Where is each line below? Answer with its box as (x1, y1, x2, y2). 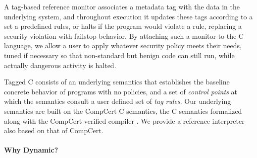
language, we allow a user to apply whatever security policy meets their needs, (4, 40, 242, 51)
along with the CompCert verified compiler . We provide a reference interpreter (4, 115, 245, 126)
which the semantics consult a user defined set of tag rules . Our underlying (4, 96, 231, 106)
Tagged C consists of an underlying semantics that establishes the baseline (4, 77, 230, 87)
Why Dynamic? (4, 145, 58, 155)
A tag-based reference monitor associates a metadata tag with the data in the (4, 1, 240, 11)
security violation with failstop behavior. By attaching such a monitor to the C (4, 30, 244, 41)
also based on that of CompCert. (4, 125, 103, 136)
